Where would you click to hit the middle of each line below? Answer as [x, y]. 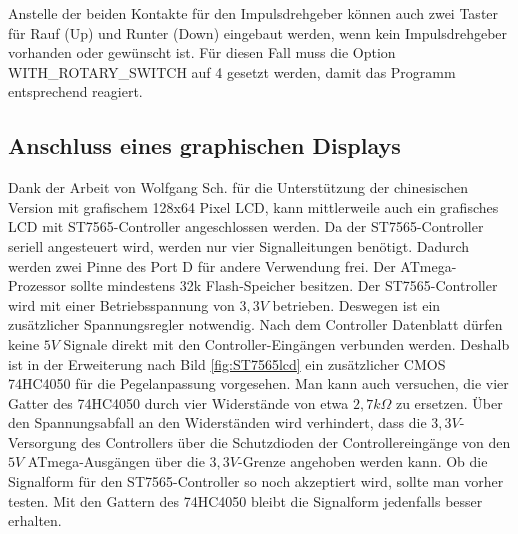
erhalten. [35, 520]
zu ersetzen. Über [449, 402]
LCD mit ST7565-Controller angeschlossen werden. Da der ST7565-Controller [246, 226]
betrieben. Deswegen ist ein [356, 304]
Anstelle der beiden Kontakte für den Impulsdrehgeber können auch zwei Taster [253, 13]
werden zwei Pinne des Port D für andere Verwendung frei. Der [202, 265]
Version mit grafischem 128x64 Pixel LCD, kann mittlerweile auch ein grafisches [253, 206]
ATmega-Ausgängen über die [116, 461]
